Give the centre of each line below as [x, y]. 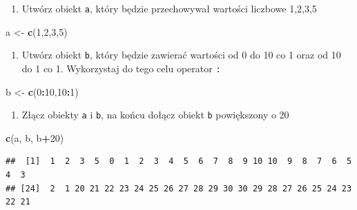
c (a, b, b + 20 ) [35, 137]
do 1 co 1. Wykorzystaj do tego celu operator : [121, 68]
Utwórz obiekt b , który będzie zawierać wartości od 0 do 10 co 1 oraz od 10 [181, 55]
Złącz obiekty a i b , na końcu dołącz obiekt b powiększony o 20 [155, 115]
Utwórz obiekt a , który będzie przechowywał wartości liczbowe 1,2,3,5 [169, 8]
